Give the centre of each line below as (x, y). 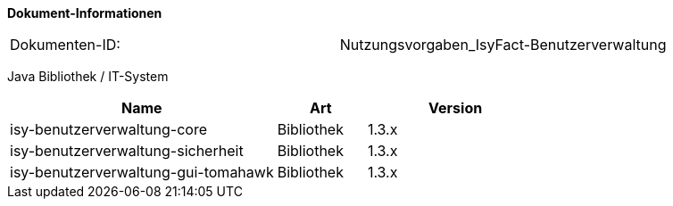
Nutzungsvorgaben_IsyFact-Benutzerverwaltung (503, 45)
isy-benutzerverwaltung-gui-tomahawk (142, 172)
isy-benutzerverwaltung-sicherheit (127, 151)
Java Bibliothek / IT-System (88, 76)
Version (456, 108)
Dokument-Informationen (85, 13)
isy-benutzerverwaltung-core (109, 129)
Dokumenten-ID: (65, 45)
